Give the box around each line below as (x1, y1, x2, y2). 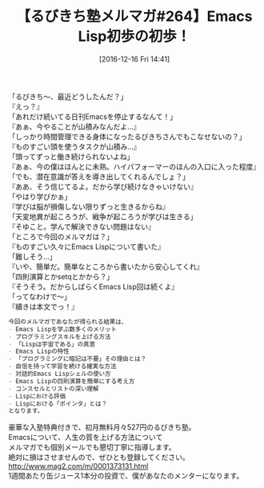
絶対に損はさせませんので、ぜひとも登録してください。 (8, 453, 190, 462)
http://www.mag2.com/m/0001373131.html (8, 462, 149, 471)
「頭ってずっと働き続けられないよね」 (8, 151, 134, 161)
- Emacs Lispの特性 (8, 347, 70, 356)
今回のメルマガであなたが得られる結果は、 (8, 318, 128, 326)
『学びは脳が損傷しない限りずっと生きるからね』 (8, 202, 170, 211)
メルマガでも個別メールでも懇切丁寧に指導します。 (8, 442, 176, 452)
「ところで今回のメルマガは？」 (8, 231, 114, 241)
